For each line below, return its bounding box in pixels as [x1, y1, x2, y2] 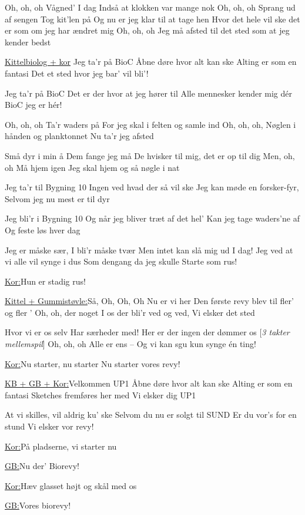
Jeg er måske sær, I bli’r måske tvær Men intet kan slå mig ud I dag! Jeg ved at [5, 243, 293, 256]
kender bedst [5, 35, 51, 48]
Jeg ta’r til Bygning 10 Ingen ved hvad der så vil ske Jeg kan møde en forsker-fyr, [5, 181, 299, 193]
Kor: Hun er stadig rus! [5, 275, 86, 287]
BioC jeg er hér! [5, 98, 62, 111]
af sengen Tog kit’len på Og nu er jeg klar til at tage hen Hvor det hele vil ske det [5, 12, 300, 25]
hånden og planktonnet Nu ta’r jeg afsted [5, 130, 154, 142]
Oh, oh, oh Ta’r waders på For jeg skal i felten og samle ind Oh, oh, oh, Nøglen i [5, 118, 296, 130]
